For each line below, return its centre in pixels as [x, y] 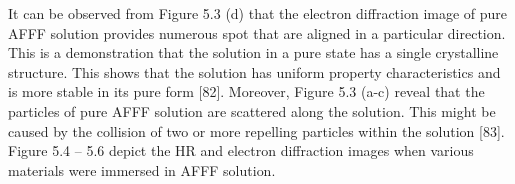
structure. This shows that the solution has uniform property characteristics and [254, 71]
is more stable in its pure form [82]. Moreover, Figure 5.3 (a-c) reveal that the [246, 91]
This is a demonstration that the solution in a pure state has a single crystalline [253, 52]
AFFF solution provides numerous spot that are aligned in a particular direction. [257, 32]
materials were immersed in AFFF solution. [142, 169]
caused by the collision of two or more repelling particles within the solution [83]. [256, 130]
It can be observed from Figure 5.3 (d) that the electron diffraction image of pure [258, 13]
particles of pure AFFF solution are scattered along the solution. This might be [252, 110]
